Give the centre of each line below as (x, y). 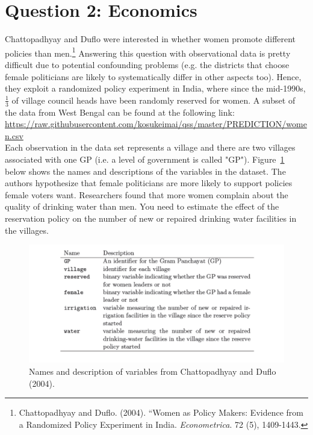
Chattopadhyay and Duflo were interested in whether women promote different (150, 39)
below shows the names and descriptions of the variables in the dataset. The (145, 171)
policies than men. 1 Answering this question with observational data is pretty (148, 52)
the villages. (27, 230)
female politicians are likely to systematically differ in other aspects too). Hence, (153, 76)
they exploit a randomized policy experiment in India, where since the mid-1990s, (155, 88)
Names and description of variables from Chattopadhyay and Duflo (153, 371)
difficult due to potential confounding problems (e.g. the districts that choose (147, 64)
